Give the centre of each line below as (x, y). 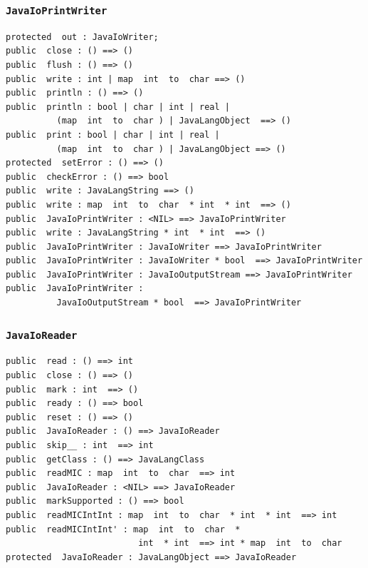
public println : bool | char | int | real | (118, 107)
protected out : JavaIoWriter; (82, 37)
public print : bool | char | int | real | (113, 135)
